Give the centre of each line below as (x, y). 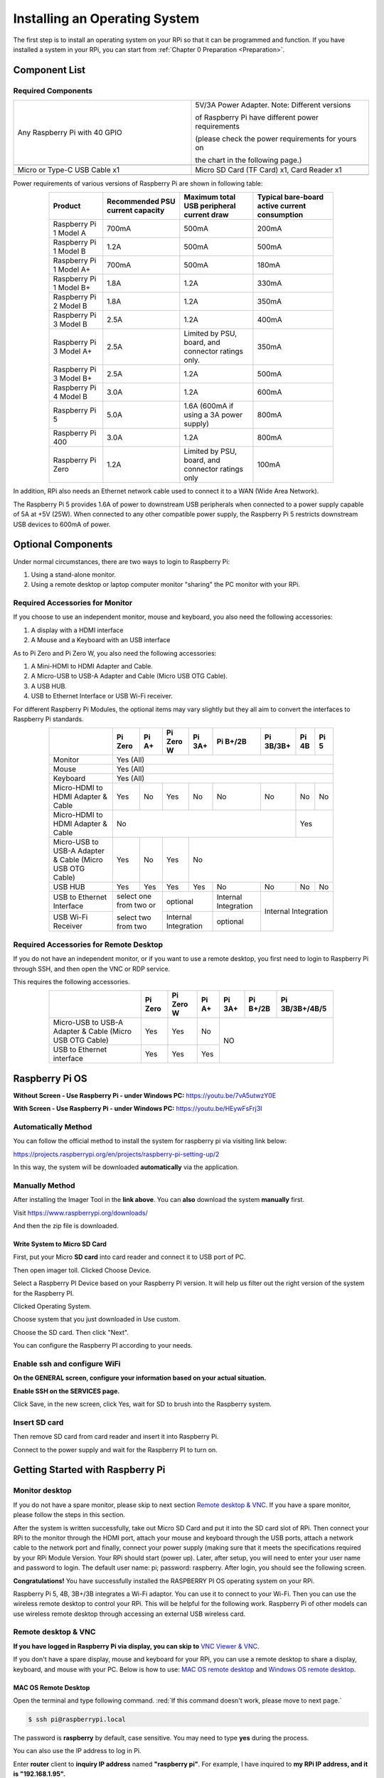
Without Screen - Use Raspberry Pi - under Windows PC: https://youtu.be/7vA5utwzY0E (145, 1095)
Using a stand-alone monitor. (74, 574)
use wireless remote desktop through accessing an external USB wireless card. (129, 1614)
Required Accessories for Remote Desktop (88, 944)
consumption (280, 215)
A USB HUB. (49, 686)
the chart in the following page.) (249, 160)
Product (67, 206)
